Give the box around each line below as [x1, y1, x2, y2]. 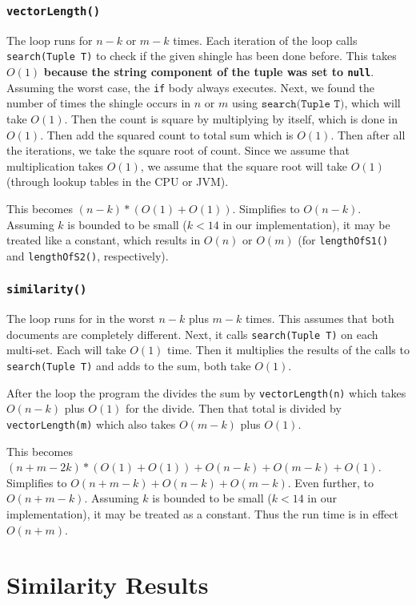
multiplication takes [6, 157, 104, 174]
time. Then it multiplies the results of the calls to [167, 341, 410, 358]
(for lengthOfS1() [298, 232, 389, 248]
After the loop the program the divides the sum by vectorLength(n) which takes [6, 384, 406, 401]
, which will [344, 95, 401, 111]
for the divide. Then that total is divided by [126, 400, 342, 417]
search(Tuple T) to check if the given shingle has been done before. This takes [6, 47, 397, 64]
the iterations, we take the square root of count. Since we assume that [6, 142, 350, 159]
